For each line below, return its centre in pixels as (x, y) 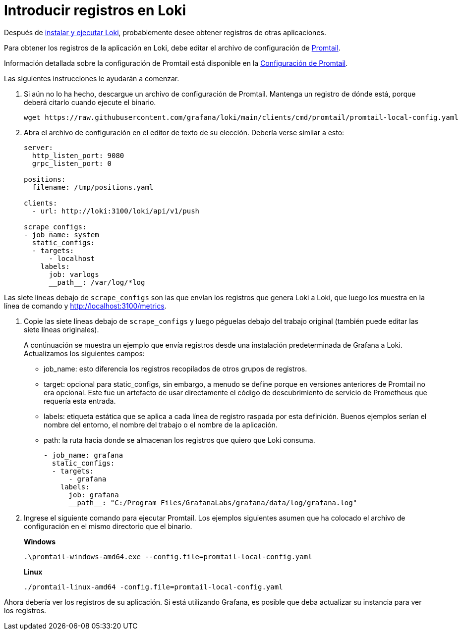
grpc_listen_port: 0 (72, 163)
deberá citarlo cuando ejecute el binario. (90, 102)
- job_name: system (61, 235)
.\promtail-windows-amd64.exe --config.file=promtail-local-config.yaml (168, 556)
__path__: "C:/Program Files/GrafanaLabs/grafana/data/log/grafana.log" (213, 502)
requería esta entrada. (80, 401)
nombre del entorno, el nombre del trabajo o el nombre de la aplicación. (161, 424)
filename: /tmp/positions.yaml (93, 187)
